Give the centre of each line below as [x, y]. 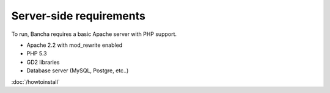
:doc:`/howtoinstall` [36, 81]
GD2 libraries [43, 62]
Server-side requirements [79, 16]
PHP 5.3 [37, 53]
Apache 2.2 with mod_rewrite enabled [75, 45]
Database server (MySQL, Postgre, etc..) [78, 71]
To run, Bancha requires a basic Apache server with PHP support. [94, 34]
